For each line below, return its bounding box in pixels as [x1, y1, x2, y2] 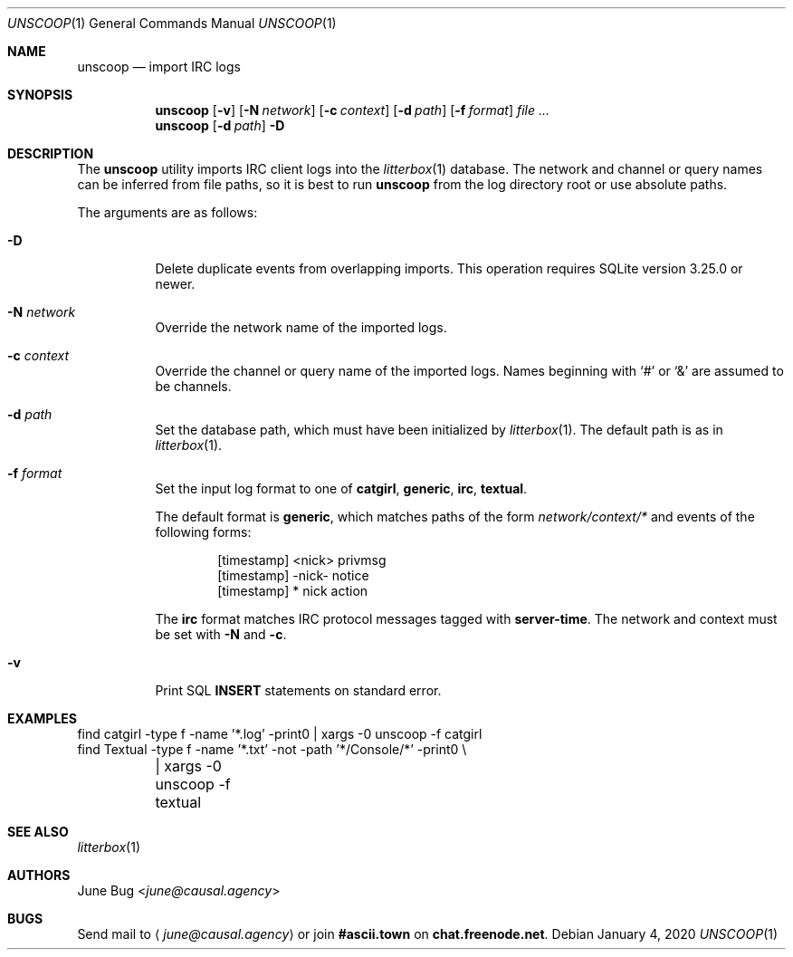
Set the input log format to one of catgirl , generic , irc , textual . [155, 481, 528, 496]
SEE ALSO [7, 824, 69, 839]
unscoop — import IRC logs [77, 59, 241, 74]
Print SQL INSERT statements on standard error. [155, 683, 442, 698]
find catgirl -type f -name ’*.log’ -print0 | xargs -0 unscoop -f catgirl [77, 726, 482, 742]
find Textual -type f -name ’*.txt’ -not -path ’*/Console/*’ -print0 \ [77, 742, 467, 757]
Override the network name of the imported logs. [155, 320, 447, 335]
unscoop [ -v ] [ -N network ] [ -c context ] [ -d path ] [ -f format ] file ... [155, 102, 550, 118]
